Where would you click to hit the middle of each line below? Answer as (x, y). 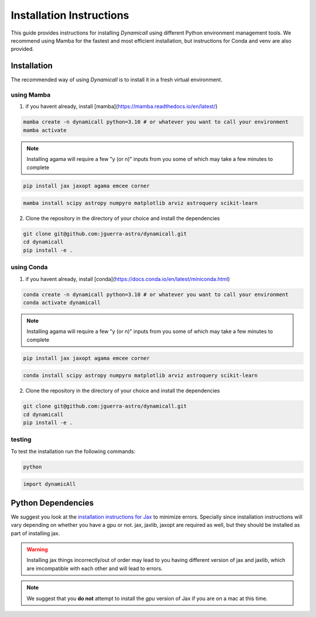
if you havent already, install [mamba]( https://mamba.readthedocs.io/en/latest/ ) (121, 107)
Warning (37, 549)
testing (21, 440)
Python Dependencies (52, 503)
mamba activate (45, 130)
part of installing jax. (35, 533)
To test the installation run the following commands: (73, 451)
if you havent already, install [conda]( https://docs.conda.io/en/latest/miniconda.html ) (128, 279)
